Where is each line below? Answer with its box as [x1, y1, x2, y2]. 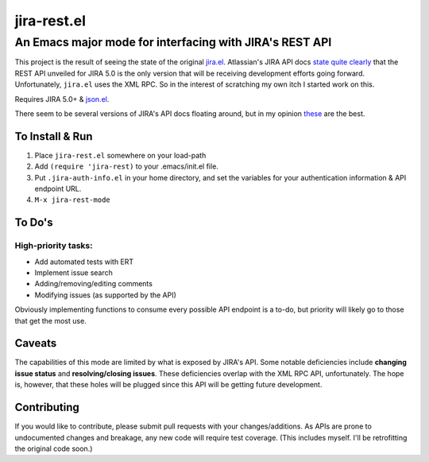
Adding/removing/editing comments [34, 279, 153, 289]
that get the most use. [14, 316, 87, 325]
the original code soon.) [14, 444, 93, 453]
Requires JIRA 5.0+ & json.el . [14, 94, 110, 103]
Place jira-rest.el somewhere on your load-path [34, 150, 207, 160]
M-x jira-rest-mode [34, 196, 110, 204]
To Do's [14, 215, 53, 230]
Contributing [14, 401, 79, 414]
